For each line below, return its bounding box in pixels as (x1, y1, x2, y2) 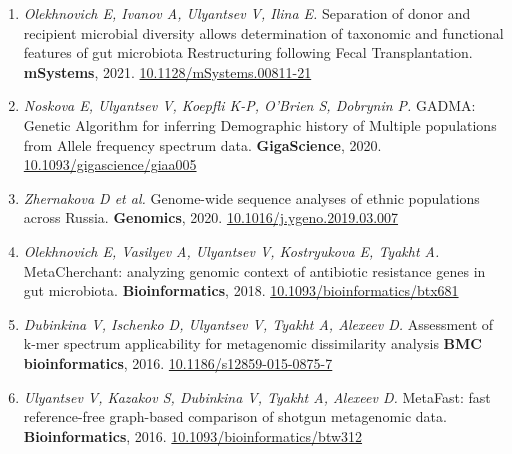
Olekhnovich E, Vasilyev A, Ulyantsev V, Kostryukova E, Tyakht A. (23, 240, 440, 261)
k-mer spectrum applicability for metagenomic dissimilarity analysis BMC (23, 333, 482, 354)
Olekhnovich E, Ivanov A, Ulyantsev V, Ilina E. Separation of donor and (23, 3, 471, 23)
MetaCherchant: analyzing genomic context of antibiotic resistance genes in (23, 260, 486, 281)
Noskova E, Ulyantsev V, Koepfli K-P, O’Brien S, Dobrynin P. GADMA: (23, 95, 476, 116)
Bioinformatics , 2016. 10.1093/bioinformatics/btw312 (23, 425, 363, 446)
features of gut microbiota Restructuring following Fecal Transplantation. (23, 42, 473, 63)
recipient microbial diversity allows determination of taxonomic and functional (23, 22, 504, 43)
